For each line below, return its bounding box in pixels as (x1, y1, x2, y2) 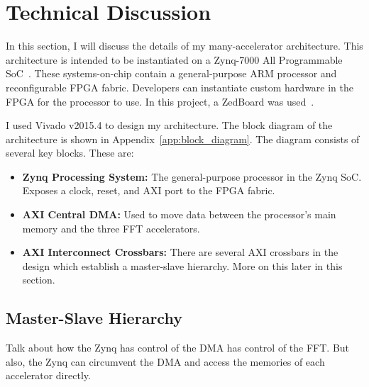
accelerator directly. (6, 368, 91, 383)
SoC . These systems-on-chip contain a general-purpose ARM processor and (6, 66, 337, 81)
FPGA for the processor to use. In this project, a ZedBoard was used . (6, 94, 314, 108)
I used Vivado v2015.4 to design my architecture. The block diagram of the (6, 118, 333, 133)
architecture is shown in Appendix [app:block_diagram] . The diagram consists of (6, 131, 360, 146)
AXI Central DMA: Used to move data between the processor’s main (22, 207, 336, 222)
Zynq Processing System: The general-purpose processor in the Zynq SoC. (22, 169, 362, 184)
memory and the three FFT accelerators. (22, 220, 200, 235)
